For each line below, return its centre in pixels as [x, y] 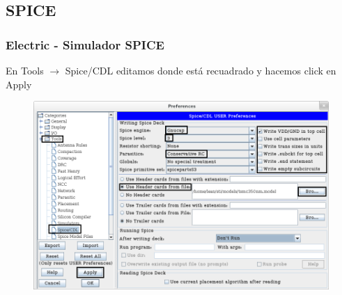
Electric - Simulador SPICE [85, 44]
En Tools [25, 70]
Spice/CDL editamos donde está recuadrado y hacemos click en [201, 70]
